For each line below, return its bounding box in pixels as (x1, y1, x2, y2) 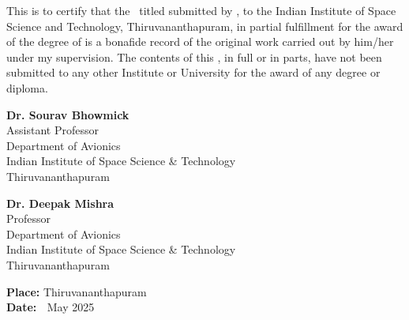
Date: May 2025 (6, 299, 95, 315)
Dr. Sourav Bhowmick (6, 106, 129, 122)
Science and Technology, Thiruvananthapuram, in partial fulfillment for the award (6, 17, 403, 34)
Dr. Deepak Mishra (6, 194, 114, 211)
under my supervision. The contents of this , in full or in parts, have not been (6, 48, 382, 65)
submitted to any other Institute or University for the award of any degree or (6, 64, 381, 81)
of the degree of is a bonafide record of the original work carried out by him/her (6, 33, 394, 50)
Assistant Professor (6, 122, 99, 138)
